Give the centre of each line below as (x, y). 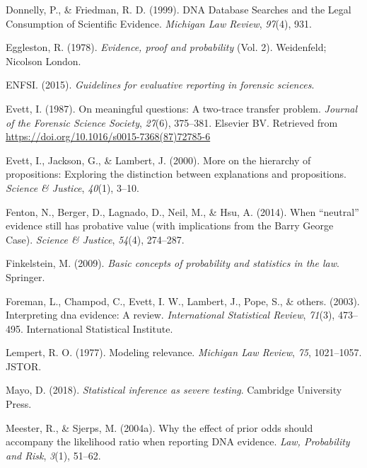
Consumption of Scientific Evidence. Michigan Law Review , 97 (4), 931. (159, 23)
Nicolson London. (43, 61)
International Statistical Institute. (100, 328)
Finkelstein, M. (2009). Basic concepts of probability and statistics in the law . (173, 263)
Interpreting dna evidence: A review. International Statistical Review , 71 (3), (170, 315)
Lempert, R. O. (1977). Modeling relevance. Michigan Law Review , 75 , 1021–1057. (184, 352)
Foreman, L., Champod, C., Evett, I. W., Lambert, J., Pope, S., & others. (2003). (183, 301)
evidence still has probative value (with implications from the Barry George (170, 226)
